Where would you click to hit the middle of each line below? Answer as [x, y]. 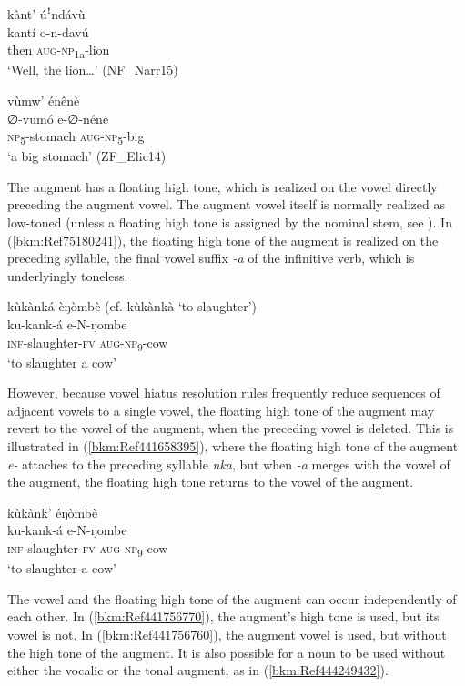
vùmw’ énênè [44, 100]
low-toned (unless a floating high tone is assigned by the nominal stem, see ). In [230, 222]
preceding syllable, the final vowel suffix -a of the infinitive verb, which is [211, 258]
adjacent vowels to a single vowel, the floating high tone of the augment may [221, 410]
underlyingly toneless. [68, 275]
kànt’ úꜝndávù [46, 14]
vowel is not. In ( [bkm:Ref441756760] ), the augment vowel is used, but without [227, 634]
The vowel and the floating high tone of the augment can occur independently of [232, 598]
